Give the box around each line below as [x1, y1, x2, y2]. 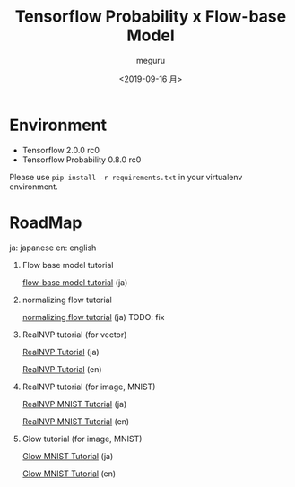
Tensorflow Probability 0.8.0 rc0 [22, 154, 142, 165]
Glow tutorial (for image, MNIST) [22, 433, 143, 444]
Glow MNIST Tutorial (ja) [22, 450, 114, 461]
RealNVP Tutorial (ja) [22, 346, 100, 357]
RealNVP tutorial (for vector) [22, 329, 127, 340]
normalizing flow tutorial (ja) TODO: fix [22, 311, 165, 322]
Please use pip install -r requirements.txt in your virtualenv [9, 171, 243, 182]
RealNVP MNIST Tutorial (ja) [22, 398, 127, 409]
